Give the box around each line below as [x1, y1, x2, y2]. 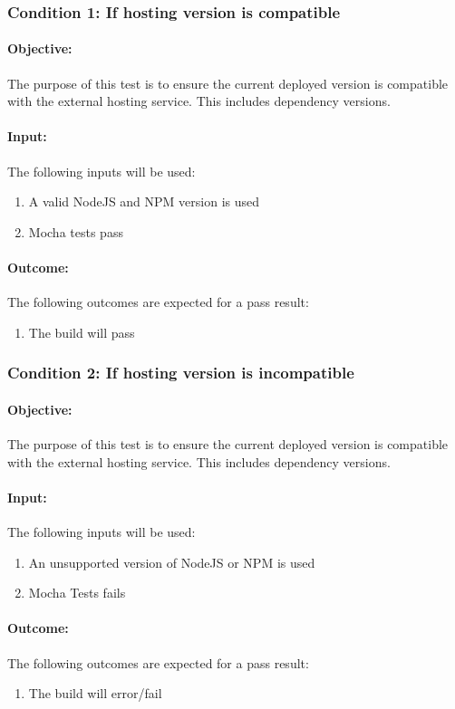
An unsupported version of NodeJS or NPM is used [28, 552, 315, 571]
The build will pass [28, 322, 135, 341]
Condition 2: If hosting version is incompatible [7, 361, 354, 384]
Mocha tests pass [28, 222, 123, 241]
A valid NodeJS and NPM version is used [28, 192, 260, 211]
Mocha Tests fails [28, 583, 126, 602]
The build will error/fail [28, 684, 162, 703]
